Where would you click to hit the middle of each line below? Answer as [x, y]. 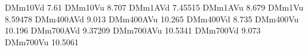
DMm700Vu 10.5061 [42, 41]
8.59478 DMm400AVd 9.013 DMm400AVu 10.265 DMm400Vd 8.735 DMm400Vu [152, 19]
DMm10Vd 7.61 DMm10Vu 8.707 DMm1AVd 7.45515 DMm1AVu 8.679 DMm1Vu [154, 7]
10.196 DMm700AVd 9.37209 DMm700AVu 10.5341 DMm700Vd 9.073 [133, 30]
